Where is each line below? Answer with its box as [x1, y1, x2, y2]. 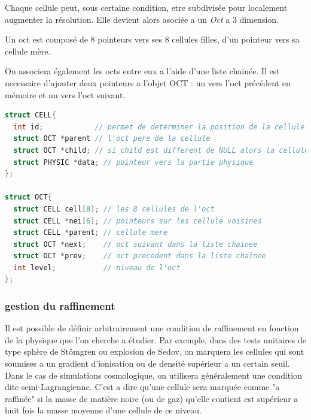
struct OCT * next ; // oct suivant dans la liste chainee [13, 240, 258, 249]
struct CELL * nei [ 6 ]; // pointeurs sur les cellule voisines [13, 216, 262, 225]
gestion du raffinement [5, 298, 115, 313]
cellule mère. [5, 44, 51, 57]
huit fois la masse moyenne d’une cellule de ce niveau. [5, 404, 202, 416]
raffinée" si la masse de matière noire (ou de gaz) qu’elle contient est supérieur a [5, 392, 298, 404]
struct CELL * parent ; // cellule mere [13, 228, 168, 237]
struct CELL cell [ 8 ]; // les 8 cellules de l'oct [13, 204, 215, 213]
